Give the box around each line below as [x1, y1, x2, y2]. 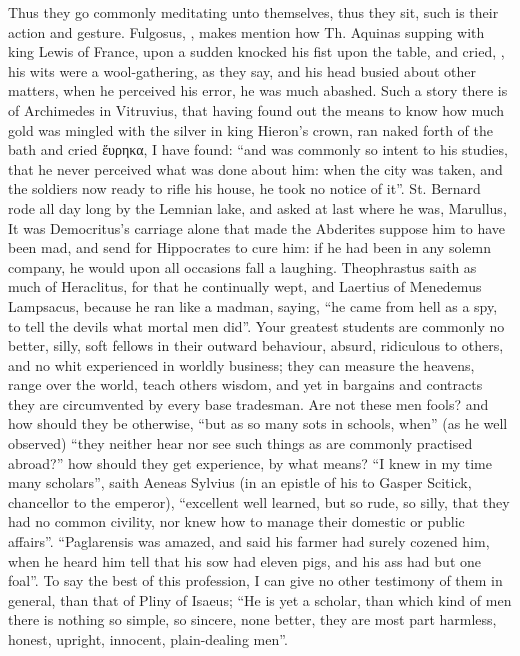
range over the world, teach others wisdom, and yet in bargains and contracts [8, 374, 483, 395]
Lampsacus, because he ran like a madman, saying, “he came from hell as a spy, [8, 295, 498, 316]
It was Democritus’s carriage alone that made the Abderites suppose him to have [8, 217, 505, 238]
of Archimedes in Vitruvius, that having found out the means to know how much [8, 99, 505, 120]
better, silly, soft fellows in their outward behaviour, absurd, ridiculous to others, [8, 335, 504, 356]
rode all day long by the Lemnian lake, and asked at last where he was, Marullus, [8, 197, 507, 218]
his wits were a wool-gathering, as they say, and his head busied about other [8, 60, 477, 81]
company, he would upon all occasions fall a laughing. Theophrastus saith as [8, 256, 477, 277]
